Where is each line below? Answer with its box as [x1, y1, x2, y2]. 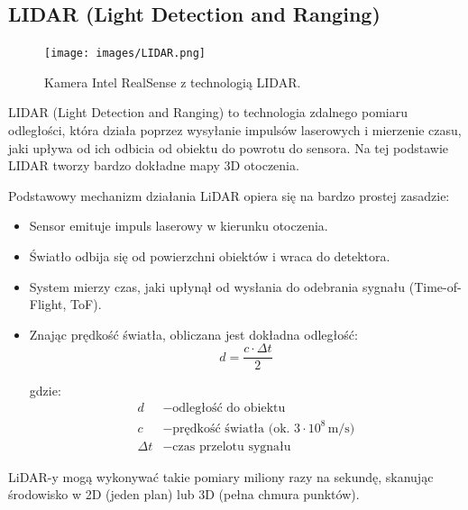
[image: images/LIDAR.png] [44, 47, 206, 60]
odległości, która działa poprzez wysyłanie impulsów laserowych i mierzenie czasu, [8, 121, 462, 140]
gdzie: [29, 381, 61, 400]
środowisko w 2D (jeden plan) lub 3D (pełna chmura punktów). [8, 485, 360, 504]
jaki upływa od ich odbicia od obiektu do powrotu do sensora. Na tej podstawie [8, 138, 449, 157]
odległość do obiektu [172, 402, 286, 415]
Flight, [29, 295, 67, 314]
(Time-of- [408, 277, 462, 296]
